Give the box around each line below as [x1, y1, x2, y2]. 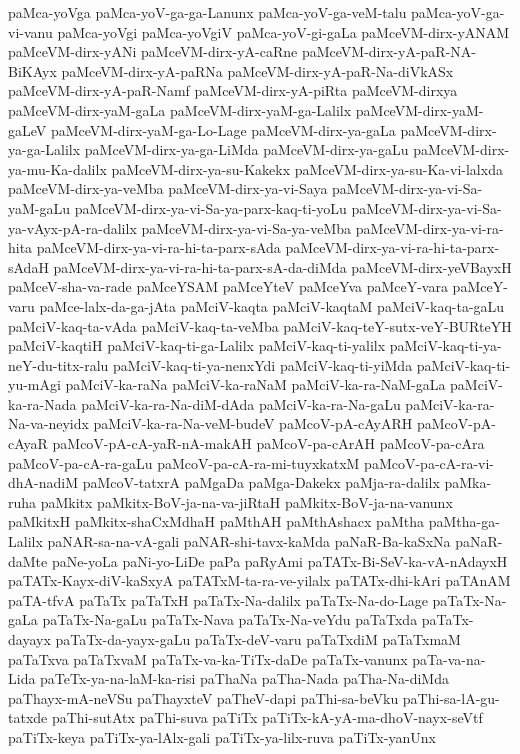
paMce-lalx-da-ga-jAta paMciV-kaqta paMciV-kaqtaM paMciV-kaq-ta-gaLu [39, 295, 505, 316]
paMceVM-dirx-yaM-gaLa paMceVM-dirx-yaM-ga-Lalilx [8, 99, 352, 120]
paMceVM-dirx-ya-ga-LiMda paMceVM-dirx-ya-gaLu [84, 139, 409, 160]
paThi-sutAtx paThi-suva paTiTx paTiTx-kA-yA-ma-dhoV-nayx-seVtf [51, 707, 483, 728]
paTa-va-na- [412, 648, 486, 669]
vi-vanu [8, 21, 53, 42]
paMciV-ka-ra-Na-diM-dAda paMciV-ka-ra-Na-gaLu [81, 393, 401, 414]
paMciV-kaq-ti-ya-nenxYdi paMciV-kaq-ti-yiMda [113, 354, 413, 375]
